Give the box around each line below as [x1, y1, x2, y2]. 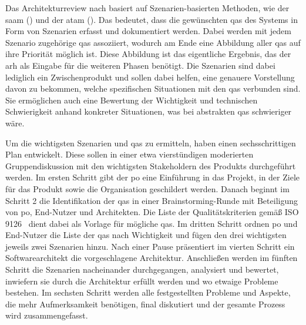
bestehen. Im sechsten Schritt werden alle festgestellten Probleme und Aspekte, [5, 286, 291, 299]
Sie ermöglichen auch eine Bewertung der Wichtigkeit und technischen [5, 93, 258, 106]
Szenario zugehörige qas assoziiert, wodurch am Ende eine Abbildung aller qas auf [5, 36, 301, 48]
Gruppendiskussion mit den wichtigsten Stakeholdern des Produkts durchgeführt [5, 159, 296, 172]
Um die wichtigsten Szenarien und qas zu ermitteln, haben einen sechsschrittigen [5, 136, 296, 149]
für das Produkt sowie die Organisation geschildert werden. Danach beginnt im [5, 182, 290, 195]
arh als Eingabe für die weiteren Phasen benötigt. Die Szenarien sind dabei [5, 59, 275, 71]
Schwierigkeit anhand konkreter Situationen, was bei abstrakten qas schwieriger [5, 105, 292, 118]
